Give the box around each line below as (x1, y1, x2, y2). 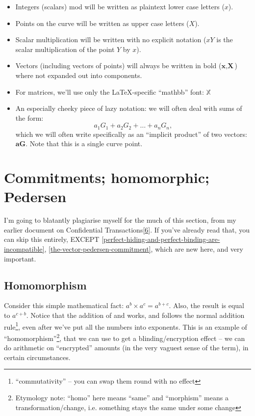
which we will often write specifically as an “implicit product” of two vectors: (15, 129, 247, 139)
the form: (15, 112, 44, 123)
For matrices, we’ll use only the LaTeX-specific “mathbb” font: (15, 86, 204, 97)
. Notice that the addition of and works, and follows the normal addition (26, 310, 245, 320)
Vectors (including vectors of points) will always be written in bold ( (15, 60, 222, 71)
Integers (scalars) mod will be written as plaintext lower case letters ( (15, 1, 225, 11)
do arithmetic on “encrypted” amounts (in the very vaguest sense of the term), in (4, 342, 249, 353)
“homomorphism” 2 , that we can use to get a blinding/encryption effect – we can (4, 331, 245, 343)
